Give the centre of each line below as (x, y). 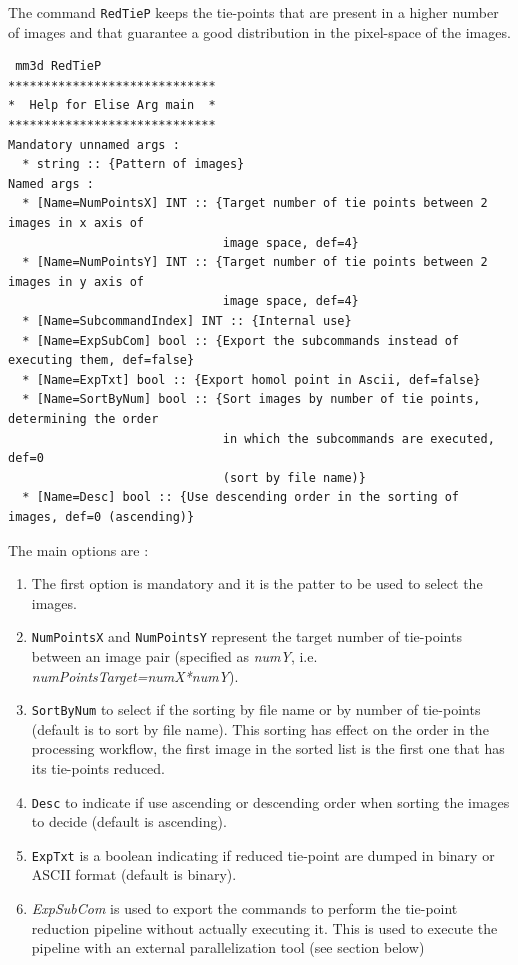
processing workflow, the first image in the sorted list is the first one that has (268, 748)
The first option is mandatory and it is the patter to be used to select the (257, 583)
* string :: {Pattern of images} (133, 164)
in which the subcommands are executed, (358, 438)
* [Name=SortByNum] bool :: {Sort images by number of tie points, (251, 399)
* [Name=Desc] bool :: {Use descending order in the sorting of (241, 497)
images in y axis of (76, 281)
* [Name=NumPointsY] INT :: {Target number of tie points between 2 (255, 262)
